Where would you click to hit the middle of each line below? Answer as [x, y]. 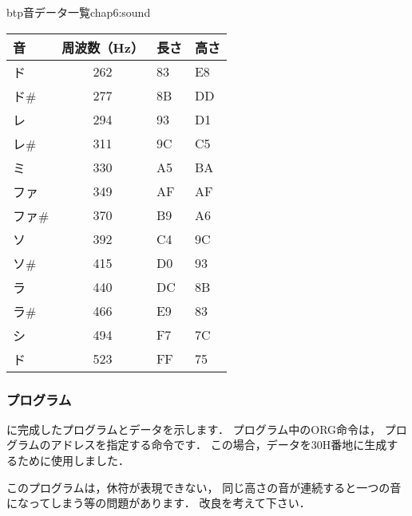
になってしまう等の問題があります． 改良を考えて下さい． [158, 503]
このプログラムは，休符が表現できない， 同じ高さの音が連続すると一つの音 [204, 487]
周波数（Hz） [103, 47]
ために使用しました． [73, 460]
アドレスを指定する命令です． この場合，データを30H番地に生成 [219, 445]
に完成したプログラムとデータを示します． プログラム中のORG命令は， [194, 429]
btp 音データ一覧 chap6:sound [79, 12]
